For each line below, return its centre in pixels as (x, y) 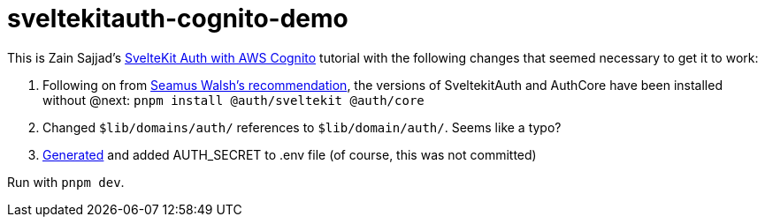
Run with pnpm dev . (66, 182)
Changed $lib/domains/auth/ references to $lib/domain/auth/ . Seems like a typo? (302, 127)
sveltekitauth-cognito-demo (178, 19)
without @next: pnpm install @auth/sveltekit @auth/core (233, 100)
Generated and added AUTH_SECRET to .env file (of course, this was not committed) (290, 154)
